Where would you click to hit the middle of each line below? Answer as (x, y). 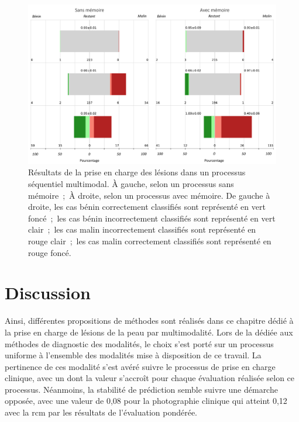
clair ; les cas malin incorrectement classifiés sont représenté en (142, 229)
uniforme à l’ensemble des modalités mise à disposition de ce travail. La (133, 355)
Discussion (48, 293)
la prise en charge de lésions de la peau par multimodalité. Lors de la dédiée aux (149, 332)
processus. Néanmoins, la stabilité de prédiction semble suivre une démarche (141, 389)
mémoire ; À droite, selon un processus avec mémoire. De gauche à (149, 195)
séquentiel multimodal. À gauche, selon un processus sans (131, 184)
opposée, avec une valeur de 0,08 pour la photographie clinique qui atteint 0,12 (146, 401)
